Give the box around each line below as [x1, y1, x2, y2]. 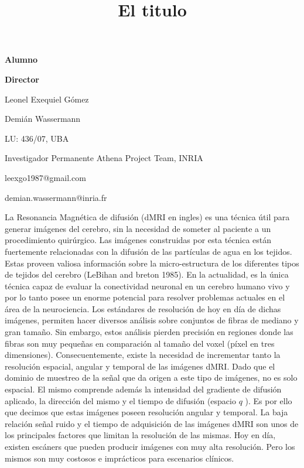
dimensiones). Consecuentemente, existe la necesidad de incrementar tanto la [5, 349, 281, 361]
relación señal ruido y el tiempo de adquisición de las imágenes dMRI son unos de [5, 417, 299, 429]
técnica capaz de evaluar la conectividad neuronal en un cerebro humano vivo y [5, 279, 290, 292]
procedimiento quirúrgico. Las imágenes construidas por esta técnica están [5, 234, 272, 246]
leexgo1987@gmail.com [5, 171, 86, 183]
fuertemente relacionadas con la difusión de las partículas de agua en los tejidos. [5, 245, 292, 257]
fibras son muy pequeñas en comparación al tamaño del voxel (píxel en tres [5, 337, 275, 349]
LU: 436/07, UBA [5, 132, 69, 144]
